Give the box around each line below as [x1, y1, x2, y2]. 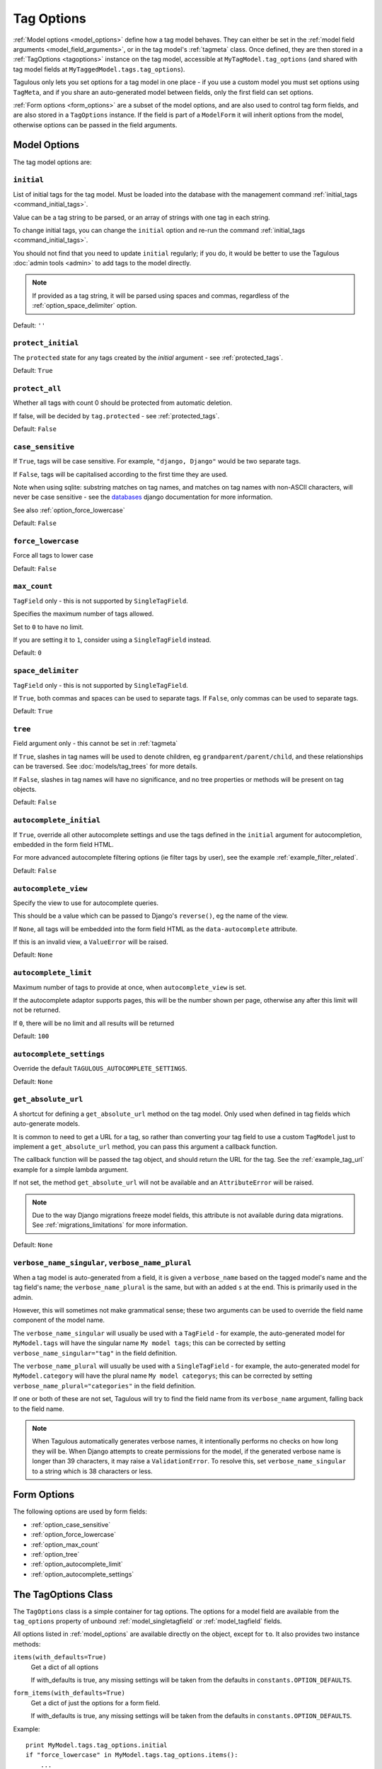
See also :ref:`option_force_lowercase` [13, 506, 125, 514]
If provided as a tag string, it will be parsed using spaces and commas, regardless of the [32, 291, 289, 300]
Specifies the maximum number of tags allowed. [13, 609, 154, 618]
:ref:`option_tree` [30, 1550, 80, 1558]
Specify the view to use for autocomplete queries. [13, 899, 159, 907]
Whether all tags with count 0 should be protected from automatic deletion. [13, 398, 233, 407]
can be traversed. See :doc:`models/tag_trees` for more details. [13, 762, 198, 771]
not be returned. [13, 1005, 61, 1015]
